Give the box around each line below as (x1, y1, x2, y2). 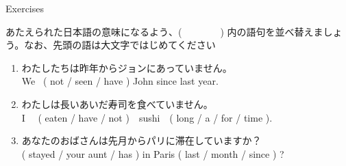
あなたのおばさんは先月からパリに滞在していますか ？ (21, 133, 262, 148)
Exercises (5, 1, 44, 15)
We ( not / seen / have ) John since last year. (21, 74, 219, 88)
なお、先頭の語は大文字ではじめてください (24, 38, 216, 52)
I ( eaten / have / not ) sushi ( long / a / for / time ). (21, 110, 273, 124)
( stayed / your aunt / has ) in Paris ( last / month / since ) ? (21, 146, 284, 161)
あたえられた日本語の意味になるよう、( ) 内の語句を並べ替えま (5, 24, 323, 38)
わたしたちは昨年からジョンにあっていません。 (21, 60, 232, 74)
